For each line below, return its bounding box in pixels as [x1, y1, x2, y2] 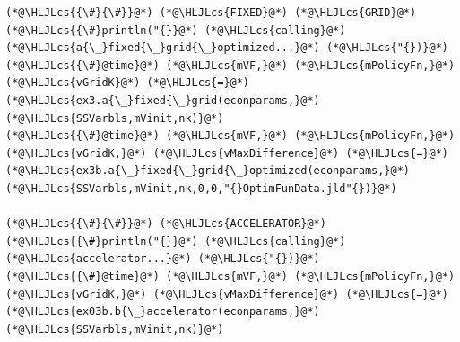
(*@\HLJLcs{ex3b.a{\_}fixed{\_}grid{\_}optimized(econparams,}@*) [5, 164, 411, 178]
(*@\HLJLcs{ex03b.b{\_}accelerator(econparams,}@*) [5, 305, 320, 319]
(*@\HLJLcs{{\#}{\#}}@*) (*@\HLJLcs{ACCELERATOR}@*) [5, 217, 326, 231]
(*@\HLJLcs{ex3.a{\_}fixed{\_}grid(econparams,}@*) [5, 93, 320, 107]
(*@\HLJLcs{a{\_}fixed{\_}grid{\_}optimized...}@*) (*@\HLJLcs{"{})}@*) [5, 41, 448, 55]
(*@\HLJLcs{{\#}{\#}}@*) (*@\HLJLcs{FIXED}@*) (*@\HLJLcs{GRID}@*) [5, 6, 417, 19]
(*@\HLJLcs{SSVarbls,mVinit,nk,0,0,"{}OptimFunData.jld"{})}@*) [5, 181, 397, 195]
